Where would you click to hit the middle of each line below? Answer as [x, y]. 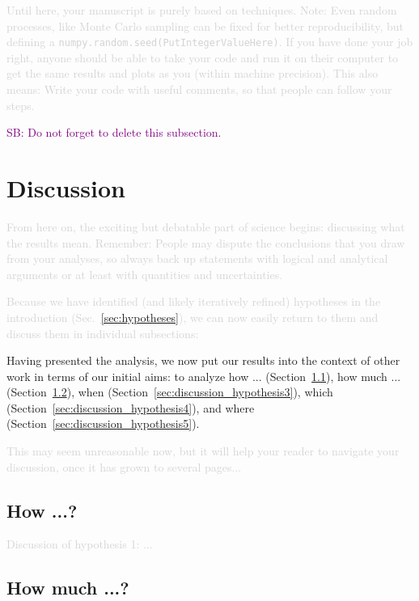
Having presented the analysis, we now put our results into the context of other [203, 360]
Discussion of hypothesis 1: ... [80, 544]
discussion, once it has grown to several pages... [124, 466]
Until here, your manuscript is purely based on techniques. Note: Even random [202, 10]
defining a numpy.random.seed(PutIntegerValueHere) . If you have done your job [210, 42]
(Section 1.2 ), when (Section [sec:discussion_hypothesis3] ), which [170, 392]
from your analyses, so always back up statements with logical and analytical [197, 258]
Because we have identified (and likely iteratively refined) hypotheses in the [194, 301]
